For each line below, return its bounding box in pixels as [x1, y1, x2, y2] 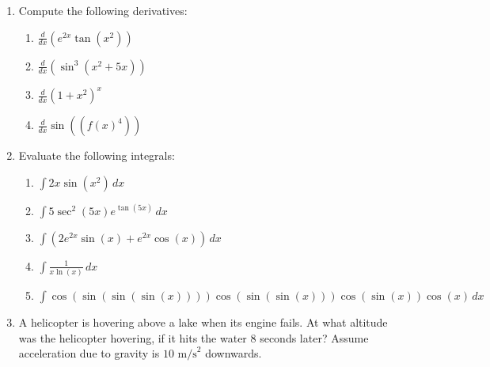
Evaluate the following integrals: [18, 147, 175, 164]
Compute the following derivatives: [18, 2, 188, 18]
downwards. [205, 345, 262, 361]
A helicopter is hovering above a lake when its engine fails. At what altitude [18, 314, 388, 330]
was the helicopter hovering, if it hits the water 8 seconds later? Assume [18, 329, 369, 346]
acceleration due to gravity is [18, 345, 160, 361]
